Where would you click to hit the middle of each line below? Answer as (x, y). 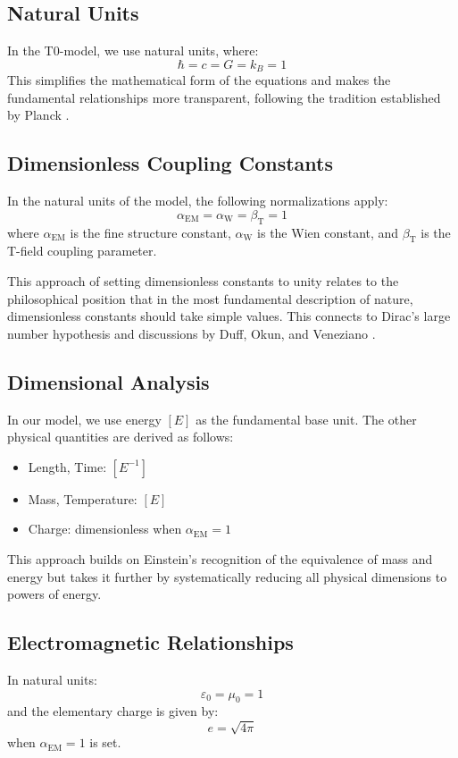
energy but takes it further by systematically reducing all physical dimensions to (227, 576)
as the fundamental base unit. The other (306, 419)
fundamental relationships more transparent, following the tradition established (224, 97)
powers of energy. (54, 594)
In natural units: (52, 679)
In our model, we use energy (84, 419)
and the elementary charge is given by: (113, 711)
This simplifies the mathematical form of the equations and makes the (199, 80)
